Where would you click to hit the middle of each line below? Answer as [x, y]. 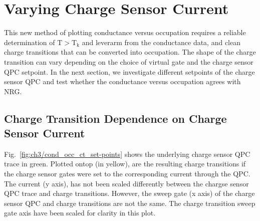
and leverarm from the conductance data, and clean [161, 42]
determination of [30, 42]
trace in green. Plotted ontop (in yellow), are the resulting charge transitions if [125, 164]
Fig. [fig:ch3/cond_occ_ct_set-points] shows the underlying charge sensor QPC [127, 154]
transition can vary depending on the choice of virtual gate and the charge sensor [129, 61]
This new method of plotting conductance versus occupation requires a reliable [125, 32]
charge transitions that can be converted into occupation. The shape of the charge [130, 52]
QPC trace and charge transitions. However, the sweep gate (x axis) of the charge [129, 193]
